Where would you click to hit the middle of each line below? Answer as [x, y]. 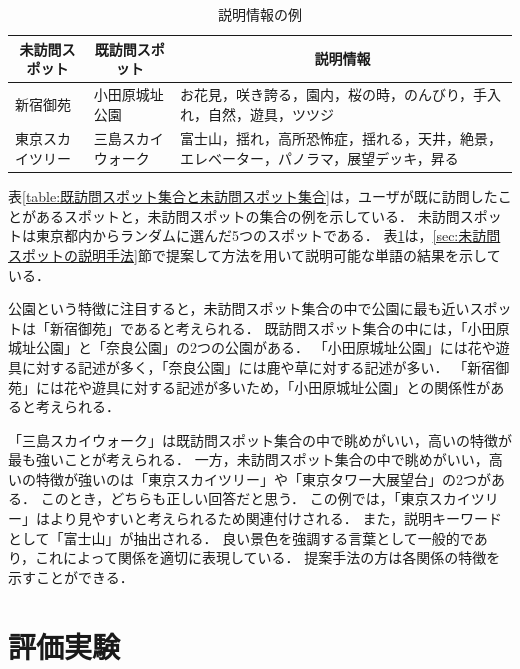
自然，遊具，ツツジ [270, 113]
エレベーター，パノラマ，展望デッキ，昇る [319, 158]
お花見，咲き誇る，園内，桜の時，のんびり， [326, 94]
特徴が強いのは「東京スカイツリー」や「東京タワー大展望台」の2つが [263, 478]
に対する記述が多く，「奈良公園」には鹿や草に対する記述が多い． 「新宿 [258, 366]
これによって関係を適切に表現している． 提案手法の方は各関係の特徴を [268, 557]
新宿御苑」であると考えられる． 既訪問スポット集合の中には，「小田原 [279, 327]
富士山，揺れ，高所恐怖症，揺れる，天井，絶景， [340, 138]
